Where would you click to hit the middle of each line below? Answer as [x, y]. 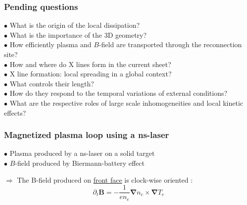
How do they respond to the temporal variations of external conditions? [119, 93]
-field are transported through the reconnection [170, 44]
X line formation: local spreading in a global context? [91, 74]
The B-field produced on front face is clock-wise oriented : [105, 179]
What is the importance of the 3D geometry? [78, 34]
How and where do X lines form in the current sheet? [90, 64]
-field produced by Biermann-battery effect [80, 163]
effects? [15, 112]
